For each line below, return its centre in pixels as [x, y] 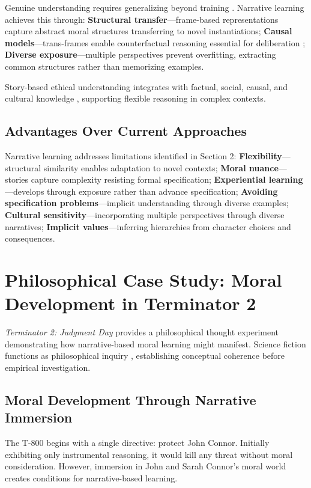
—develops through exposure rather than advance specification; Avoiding [141, 191]
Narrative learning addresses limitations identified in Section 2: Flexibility [143, 155]
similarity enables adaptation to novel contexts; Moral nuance [161, 167]
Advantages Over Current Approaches [126, 131]
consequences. [30, 238]
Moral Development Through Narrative [131, 399]
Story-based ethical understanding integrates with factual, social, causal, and [146, 86]
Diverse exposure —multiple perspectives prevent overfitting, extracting [140, 54]
